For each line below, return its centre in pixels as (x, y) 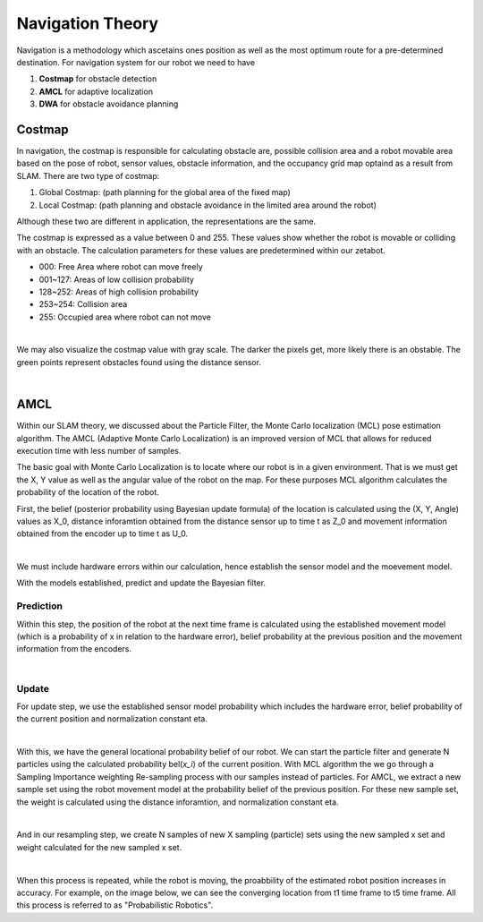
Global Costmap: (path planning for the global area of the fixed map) (165, 192)
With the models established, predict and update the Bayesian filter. (141, 583)
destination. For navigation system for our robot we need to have (136, 62)
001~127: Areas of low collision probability (116, 279)
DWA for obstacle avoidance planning (109, 104)
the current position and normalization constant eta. (112, 719)
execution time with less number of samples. (99, 450)
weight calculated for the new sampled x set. (99, 847)
